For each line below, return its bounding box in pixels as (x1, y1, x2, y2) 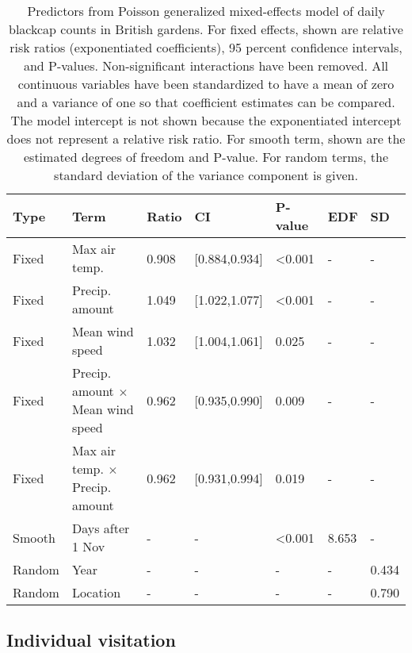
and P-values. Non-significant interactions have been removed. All (23, 56, 389, 75)
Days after (71, 519, 130, 537)
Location (71, 583, 121, 601)
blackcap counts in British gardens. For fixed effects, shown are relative (9, 20, 403, 38)
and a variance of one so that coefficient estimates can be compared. (17, 93, 395, 111)
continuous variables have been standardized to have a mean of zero (17, 75, 395, 93)
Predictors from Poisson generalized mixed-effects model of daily (27, 2, 385, 20)
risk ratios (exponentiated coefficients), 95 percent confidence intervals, (10, 38, 402, 56)
